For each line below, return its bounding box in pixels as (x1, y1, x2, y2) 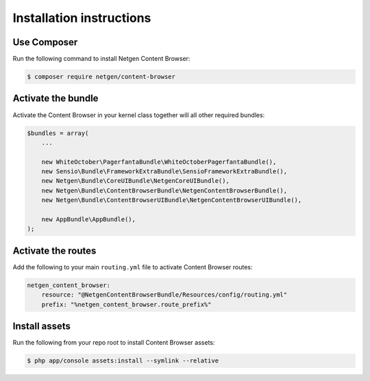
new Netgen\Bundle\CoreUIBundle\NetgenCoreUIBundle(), (41, 177, 230, 185)
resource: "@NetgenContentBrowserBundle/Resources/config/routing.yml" (41, 291, 288, 299)
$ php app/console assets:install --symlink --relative (27, 357, 219, 365)
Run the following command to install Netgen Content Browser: (12, 55, 190, 63)
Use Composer (12, 36, 78, 48)
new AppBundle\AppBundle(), (41, 216, 136, 223)
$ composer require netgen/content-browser (27, 73, 176, 81)
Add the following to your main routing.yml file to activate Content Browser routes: (12, 262, 253, 271)
